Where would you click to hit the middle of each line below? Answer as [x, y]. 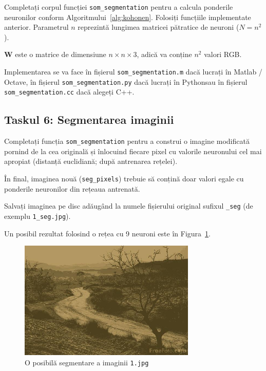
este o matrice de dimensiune [61, 54]
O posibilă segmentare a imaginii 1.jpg [87, 362]
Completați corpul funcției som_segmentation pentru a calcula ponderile [119, 7]
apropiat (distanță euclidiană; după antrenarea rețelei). [91, 161]
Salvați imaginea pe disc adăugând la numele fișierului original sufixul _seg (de [129, 206]
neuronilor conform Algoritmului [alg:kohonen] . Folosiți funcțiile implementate [128, 17]
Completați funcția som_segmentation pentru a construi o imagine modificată [127, 141]
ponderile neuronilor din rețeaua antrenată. [72, 188]
